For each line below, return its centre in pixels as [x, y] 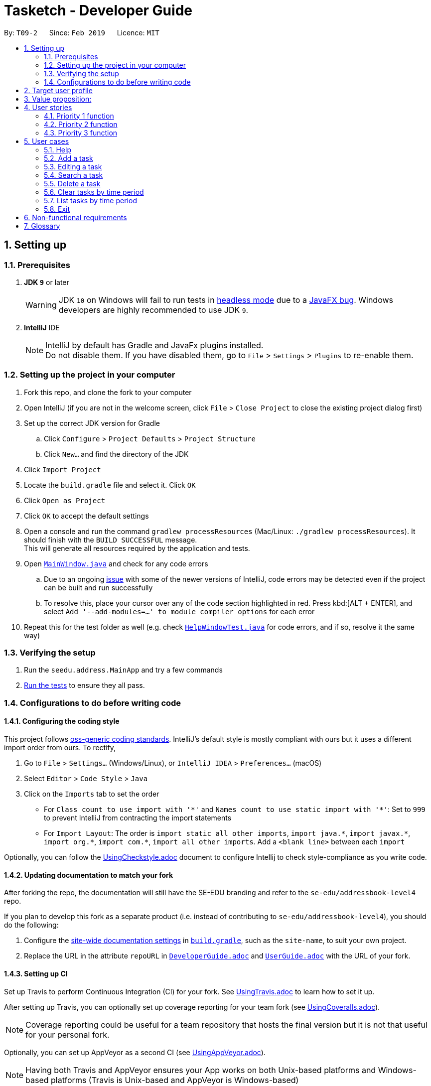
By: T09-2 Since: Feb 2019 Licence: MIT [82, 32]
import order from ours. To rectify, [60, 748]
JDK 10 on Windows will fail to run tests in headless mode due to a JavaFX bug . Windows [226, 300]
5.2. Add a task [69, 158]
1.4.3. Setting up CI [36, 973]
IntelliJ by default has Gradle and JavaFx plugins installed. [154, 345]
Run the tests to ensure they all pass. [84, 685]
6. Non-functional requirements [75, 217]
